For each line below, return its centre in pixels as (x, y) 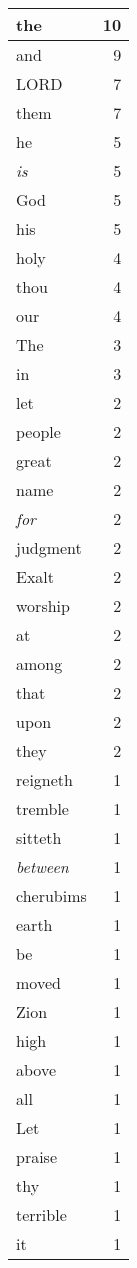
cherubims (51, 895)
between (42, 866)
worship (43, 605)
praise (37, 1156)
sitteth (39, 837)
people (38, 431)
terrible (41, 1214)
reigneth (44, 779)
